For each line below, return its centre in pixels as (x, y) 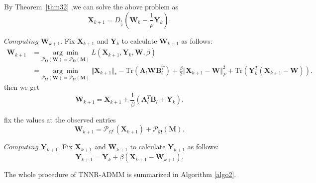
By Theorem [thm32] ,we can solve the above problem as (91, 6)
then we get (22, 87)
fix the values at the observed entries (60, 119)
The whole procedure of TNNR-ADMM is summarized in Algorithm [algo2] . (120, 174)
